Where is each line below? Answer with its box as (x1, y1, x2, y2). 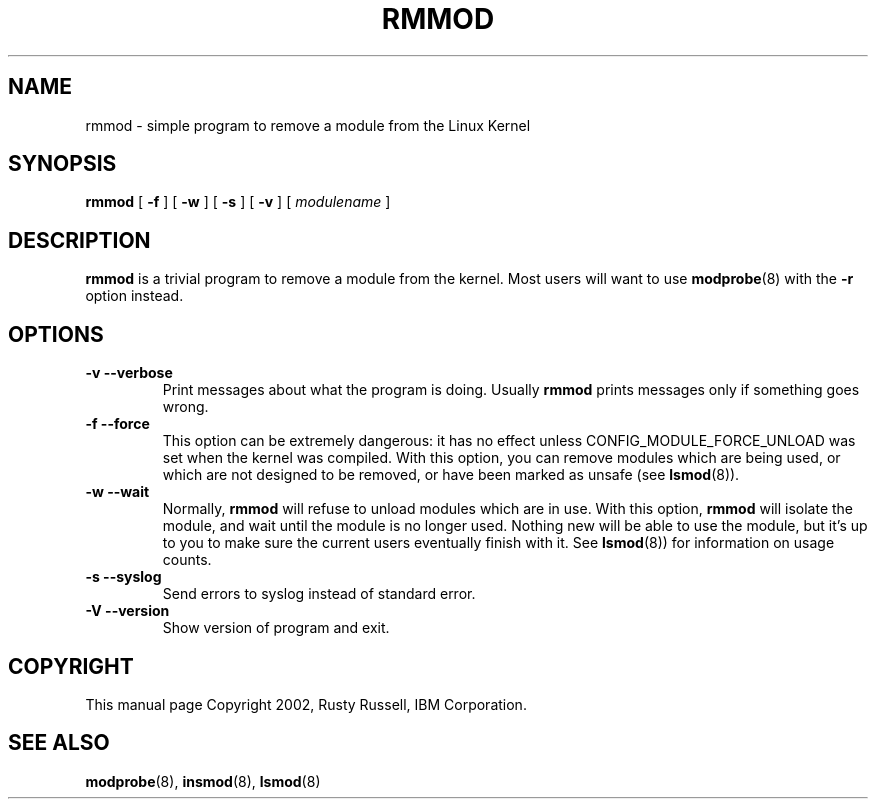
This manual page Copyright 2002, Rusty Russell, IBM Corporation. (85, 695, 527, 713)
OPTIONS (8, 321, 104, 347)
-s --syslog (85, 568, 162, 586)
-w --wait (85, 483, 150, 501)
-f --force (85, 415, 150, 433)
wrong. (162, 398, 209, 416)
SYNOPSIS (8, 151, 117, 177)
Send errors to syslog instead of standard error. (162, 585, 476, 603)
